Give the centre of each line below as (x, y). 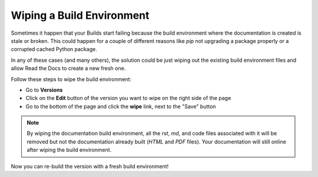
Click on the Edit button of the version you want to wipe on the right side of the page (128, 98)
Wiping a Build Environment (80, 15)
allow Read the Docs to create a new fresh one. (68, 68)
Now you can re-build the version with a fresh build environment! (90, 166)
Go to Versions (44, 90)
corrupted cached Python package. (54, 49)
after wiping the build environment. (69, 150)
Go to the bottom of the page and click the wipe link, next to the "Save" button (121, 106)
